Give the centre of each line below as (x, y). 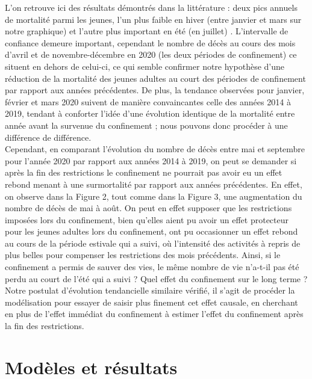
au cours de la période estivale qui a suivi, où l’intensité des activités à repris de (153, 243)
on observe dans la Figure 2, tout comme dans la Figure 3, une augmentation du (154, 196)
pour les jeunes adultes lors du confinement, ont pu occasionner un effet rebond (151, 231)
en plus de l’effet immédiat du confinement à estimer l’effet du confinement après (154, 314)
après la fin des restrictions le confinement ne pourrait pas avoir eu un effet (144, 172)
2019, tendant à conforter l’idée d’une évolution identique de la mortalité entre (150, 113)
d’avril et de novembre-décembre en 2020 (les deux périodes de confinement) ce (151, 54)
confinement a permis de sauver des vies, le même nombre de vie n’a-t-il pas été (152, 267)
